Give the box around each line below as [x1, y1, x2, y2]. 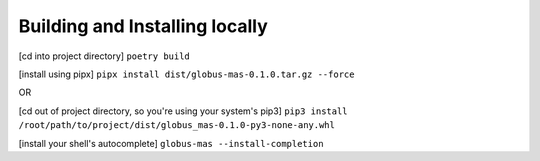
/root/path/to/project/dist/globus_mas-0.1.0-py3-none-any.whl [18, 120, 335, 131]
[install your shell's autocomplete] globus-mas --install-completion [18, 137, 324, 149]
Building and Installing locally [18, 15, 269, 37]
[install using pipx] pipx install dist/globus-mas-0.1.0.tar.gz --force [18, 68, 355, 80]
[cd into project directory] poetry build [18, 50, 190, 62]
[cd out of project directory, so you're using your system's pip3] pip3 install [18, 105, 349, 117]
